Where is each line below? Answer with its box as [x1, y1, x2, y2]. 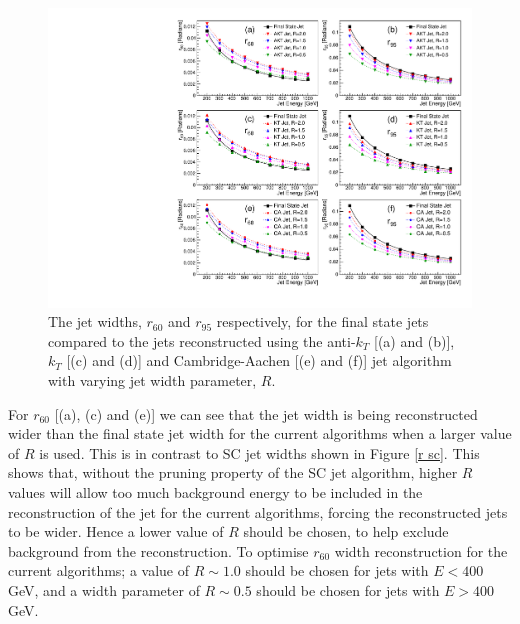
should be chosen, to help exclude [243, 521, 449, 542]
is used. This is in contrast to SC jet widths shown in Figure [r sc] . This [39, 442, 480, 463]
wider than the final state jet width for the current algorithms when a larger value [8, 423, 512, 444]
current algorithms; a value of [8, 560, 190, 581]
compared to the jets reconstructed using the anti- [48, 330, 356, 351]
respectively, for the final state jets [216, 311, 429, 332]
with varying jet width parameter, [48, 370, 257, 391]
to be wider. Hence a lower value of [8, 521, 224, 542]
